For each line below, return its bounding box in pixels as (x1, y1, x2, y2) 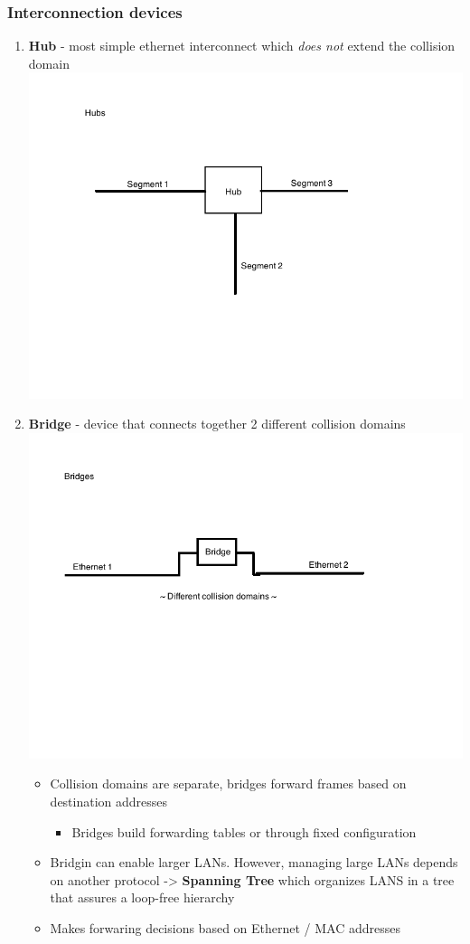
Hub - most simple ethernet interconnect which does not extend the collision (28, 36, 456, 55)
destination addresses (50, 792, 168, 811)
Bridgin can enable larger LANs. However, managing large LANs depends (50, 853, 458, 872)
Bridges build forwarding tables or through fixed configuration (71, 822, 417, 841)
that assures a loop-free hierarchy (50, 888, 235, 907)
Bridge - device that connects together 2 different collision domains (28, 414, 406, 433)
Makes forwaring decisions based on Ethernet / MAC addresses (50, 919, 401, 938)
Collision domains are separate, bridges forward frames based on (50, 774, 407, 793)
